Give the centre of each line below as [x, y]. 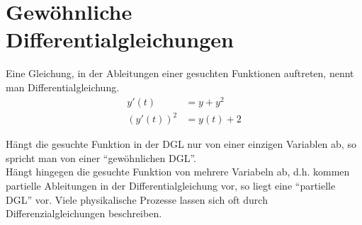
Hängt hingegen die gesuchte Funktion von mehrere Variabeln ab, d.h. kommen [178, 172]
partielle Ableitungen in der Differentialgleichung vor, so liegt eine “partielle [171, 185]
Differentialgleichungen [120, 39]
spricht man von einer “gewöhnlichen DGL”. [101, 157]
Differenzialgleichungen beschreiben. [84, 213]
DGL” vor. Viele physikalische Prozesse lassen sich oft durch [137, 199]
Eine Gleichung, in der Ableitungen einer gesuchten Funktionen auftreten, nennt [180, 73]
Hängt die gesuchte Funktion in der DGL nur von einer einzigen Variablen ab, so [181, 144]
